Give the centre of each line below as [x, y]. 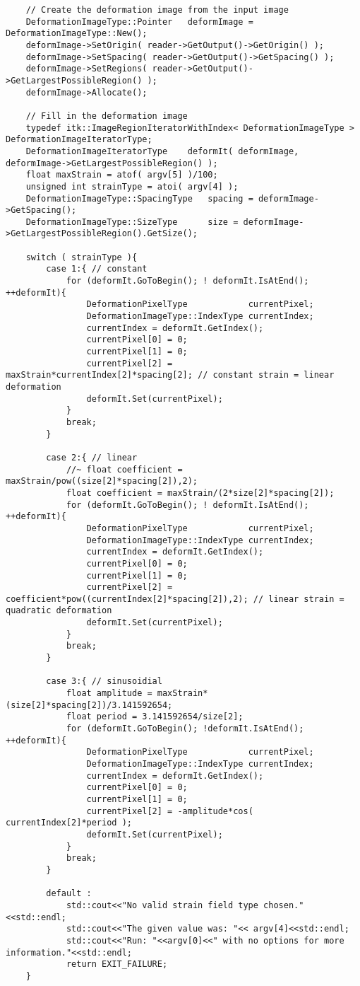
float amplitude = [109, 694]
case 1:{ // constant [97, 269]
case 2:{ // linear [92, 457]
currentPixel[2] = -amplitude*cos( [170, 811]
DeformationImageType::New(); [77, 34]
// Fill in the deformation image [107, 116]
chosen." [284, 905]
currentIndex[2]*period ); [69, 823]
